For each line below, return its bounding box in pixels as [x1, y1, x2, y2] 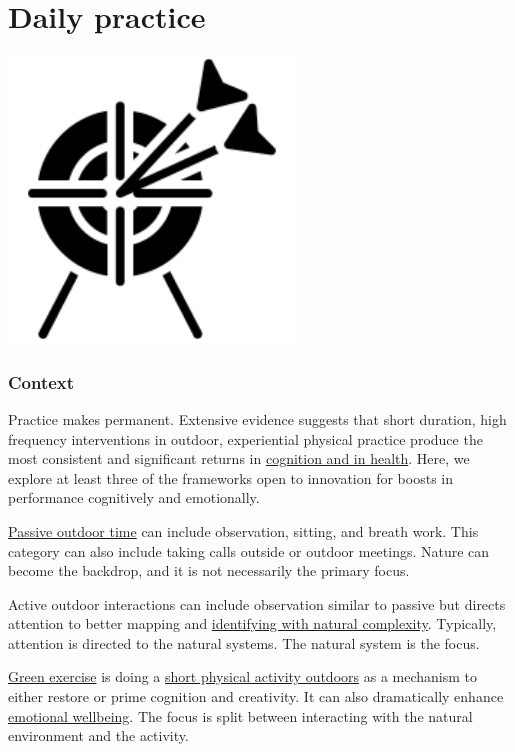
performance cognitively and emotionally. [8, 487, 260, 508]
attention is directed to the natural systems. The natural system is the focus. [8, 632, 480, 653]
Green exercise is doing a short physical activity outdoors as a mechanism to [8, 666, 477, 687]
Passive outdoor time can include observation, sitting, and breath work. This [8, 520, 479, 541]
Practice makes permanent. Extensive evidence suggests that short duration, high [8, 408, 507, 429]
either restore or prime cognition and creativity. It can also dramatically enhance [8, 686, 504, 707]
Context [8, 369, 75, 394]
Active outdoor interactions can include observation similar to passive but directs [8, 593, 506, 614]
